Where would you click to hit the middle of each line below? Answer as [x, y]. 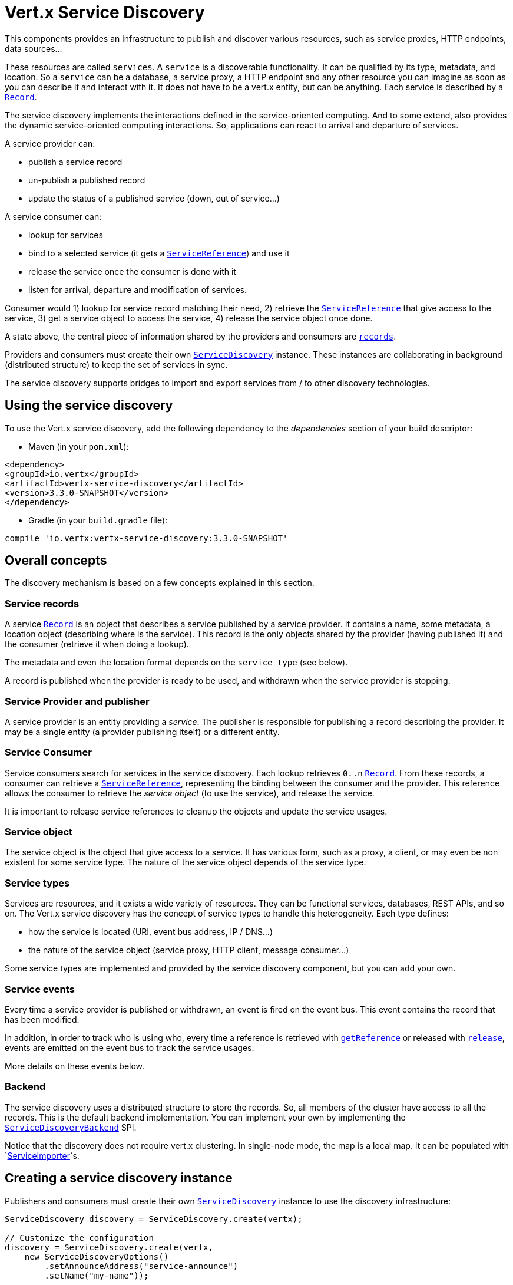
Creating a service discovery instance [119, 1178]
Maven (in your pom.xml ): [79, 446]
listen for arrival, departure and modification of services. [138, 289]
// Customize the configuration [79, 1238]
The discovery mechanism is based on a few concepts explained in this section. [160, 583]
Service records [42, 603]
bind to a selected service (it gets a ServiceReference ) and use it [159, 253]
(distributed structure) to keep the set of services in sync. [116, 364]
